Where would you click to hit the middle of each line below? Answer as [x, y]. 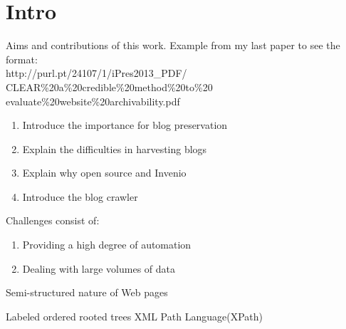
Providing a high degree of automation [107, 245]
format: [22, 59]
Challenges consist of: [53, 220]
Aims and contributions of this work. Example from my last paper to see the [173, 45]
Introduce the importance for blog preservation [125, 125]
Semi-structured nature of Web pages [87, 292]
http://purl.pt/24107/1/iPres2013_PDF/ [96, 73]
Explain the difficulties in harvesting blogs [115, 148]
